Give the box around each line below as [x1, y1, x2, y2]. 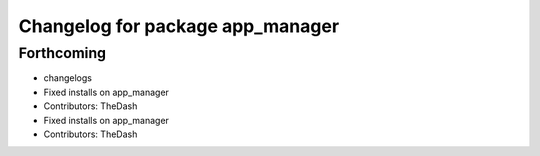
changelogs [43, 72, 92, 84]
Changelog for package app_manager [18, 15, 340, 37]
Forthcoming [18, 44, 107, 62]
